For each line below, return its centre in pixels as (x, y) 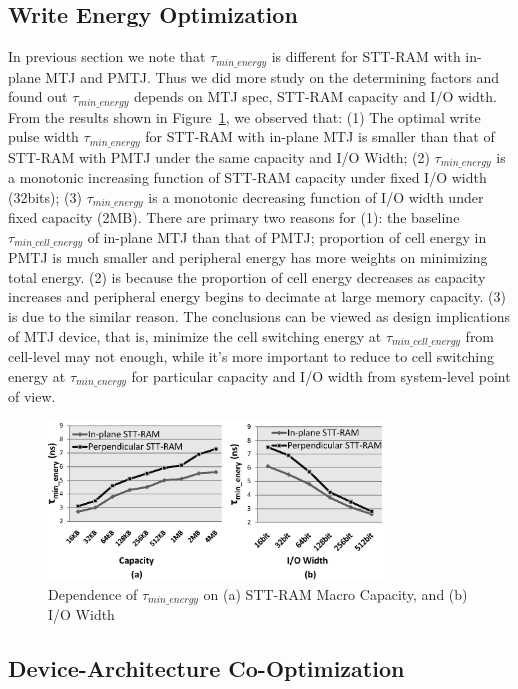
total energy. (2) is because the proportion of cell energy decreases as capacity (247, 276)
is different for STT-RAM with (366, 56)
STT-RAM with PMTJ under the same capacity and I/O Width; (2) (219, 156)
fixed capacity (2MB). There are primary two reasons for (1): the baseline (234, 217)
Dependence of (93, 593)
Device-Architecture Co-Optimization (206, 667)
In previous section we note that (107, 56)
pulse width (43, 136)
